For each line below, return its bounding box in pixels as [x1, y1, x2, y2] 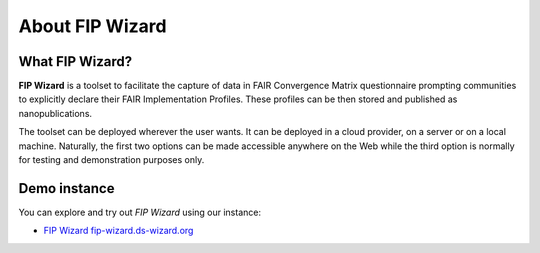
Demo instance [18, 180, 115, 197]
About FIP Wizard [18, 15, 167, 37]
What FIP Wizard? [18, 53, 133, 70]
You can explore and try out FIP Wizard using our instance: [18, 206, 262, 218]
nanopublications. [18, 107, 93, 119]
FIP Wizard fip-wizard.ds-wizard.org [43, 225, 194, 237]
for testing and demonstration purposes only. [18, 154, 205, 166]
